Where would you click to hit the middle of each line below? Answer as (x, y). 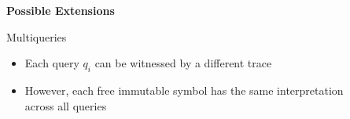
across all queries (66, 105)
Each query (52, 63)
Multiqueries (37, 36)
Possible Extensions (61, 10)
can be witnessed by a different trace (183, 63)
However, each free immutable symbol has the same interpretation (184, 90)
